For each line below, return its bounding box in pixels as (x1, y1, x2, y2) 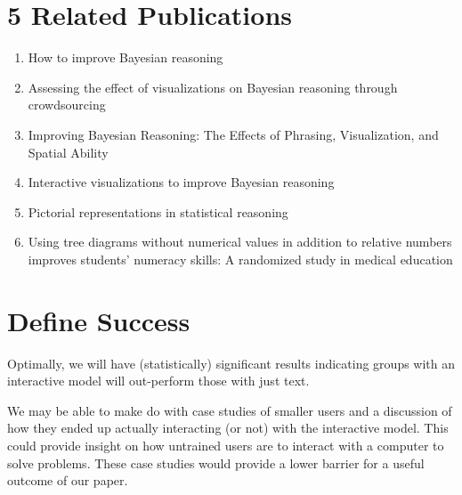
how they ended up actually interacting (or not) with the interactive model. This (7, 418, 449, 437)
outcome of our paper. (7, 471, 128, 490)
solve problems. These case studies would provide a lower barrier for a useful (7, 453, 425, 472)
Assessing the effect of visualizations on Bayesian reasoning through (28, 77, 398, 96)
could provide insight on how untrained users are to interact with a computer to (7, 435, 444, 454)
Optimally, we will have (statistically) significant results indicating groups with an (7, 353, 456, 372)
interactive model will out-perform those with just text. (7, 371, 310, 390)
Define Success (7, 302, 190, 338)
